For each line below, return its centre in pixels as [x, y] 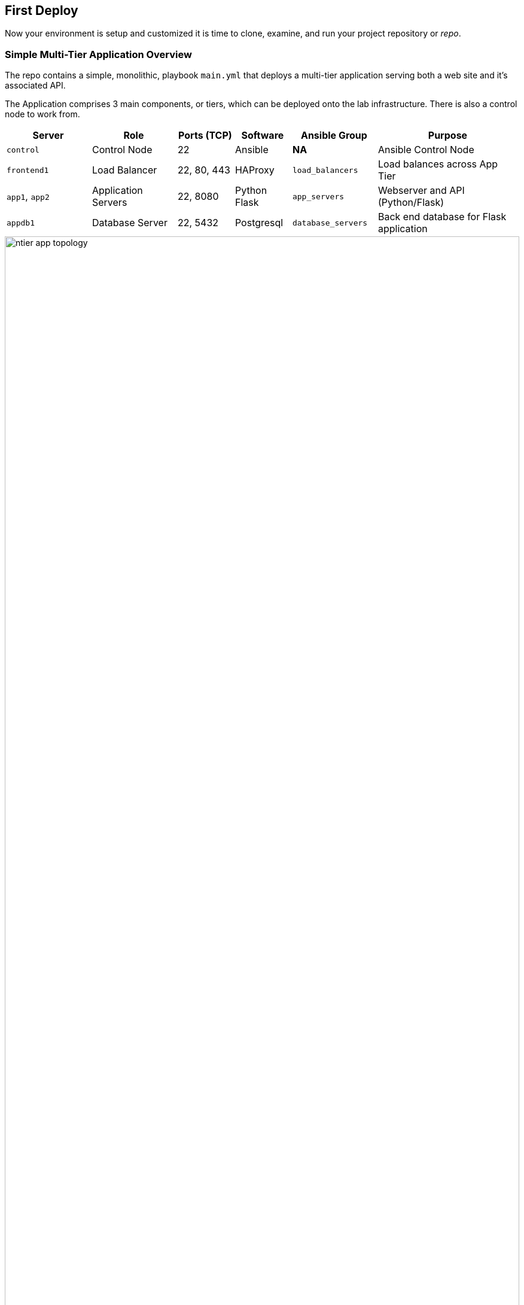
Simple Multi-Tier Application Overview [98, 54]
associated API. [35, 86]
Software [263, 136]
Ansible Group [334, 136]
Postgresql [259, 223]
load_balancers [325, 170]
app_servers [318, 196]
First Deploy [42, 10]
